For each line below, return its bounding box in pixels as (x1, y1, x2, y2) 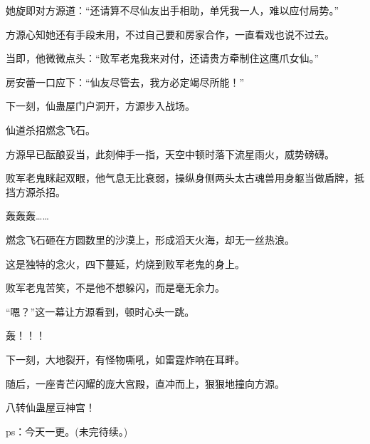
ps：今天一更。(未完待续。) (6, 423, 128, 438)
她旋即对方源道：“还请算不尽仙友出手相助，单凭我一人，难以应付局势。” (6, 3, 339, 17)
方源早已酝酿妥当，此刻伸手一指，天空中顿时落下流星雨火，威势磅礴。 (6, 146, 334, 161)
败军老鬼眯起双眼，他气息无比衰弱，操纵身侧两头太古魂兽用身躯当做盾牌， (6, 170, 354, 185)
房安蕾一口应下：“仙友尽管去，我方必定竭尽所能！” (6, 74, 245, 89)
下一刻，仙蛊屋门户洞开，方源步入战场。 (6, 98, 195, 113)
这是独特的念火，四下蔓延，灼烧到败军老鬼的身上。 (6, 256, 245, 271)
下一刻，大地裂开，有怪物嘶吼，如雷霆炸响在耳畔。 (6, 351, 245, 366)
